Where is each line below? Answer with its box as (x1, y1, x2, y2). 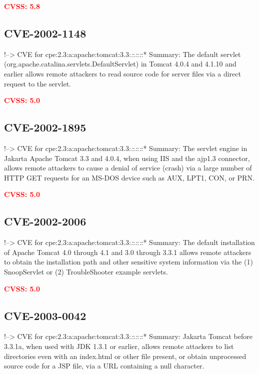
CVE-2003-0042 (4, 307, 86, 323)
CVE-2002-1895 (4, 119, 86, 135)
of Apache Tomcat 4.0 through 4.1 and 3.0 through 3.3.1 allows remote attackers (4, 246, 251, 257)
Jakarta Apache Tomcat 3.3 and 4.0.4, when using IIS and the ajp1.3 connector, (4, 152, 250, 163)
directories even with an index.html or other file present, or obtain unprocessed (4, 350, 246, 361)
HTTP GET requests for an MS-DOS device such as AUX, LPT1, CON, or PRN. (4, 172, 254, 182)
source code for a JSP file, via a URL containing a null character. (4, 360, 204, 371)
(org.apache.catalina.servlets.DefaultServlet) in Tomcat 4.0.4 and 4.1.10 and (4, 58, 236, 69)
